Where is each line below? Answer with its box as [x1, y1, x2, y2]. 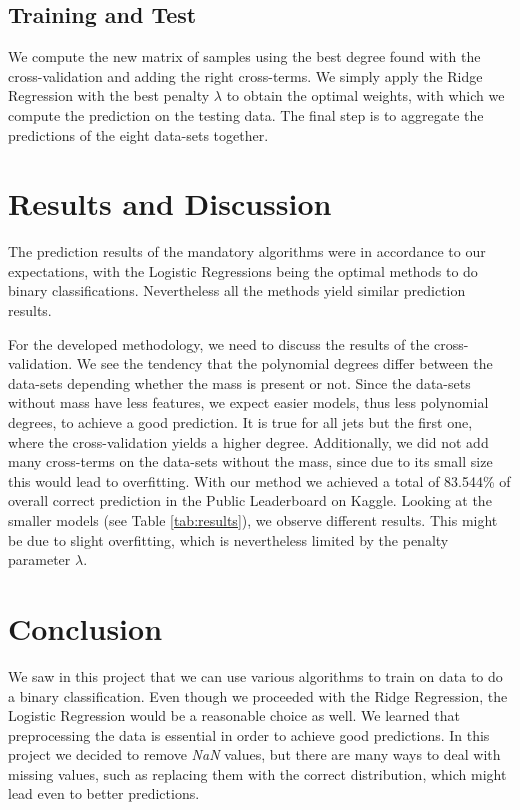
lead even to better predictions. [8, 783, 200, 804]
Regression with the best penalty [8, 85, 210, 106]
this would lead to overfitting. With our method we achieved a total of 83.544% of [8, 470, 511, 491]
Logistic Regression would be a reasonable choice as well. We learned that [8, 705, 460, 726]
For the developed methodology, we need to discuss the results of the [8, 333, 430, 354]
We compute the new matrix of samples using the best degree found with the [8, 46, 481, 67]
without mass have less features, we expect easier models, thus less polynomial [8, 392, 489, 413]
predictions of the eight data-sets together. [8, 124, 269, 145]
